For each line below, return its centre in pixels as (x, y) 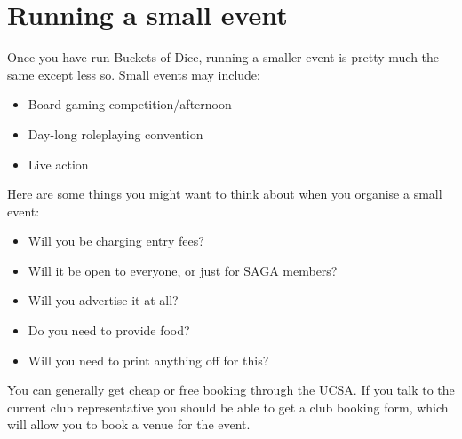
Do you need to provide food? (109, 330)
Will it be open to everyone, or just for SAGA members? (183, 270)
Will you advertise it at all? (103, 300)
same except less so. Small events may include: (134, 74)
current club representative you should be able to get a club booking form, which (228, 407)
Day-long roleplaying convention (115, 133)
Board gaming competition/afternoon (130, 104)
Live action (58, 164)
